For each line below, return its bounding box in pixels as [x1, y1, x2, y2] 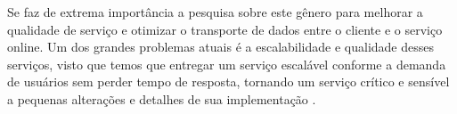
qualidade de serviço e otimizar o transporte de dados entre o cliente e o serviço [7, 20, 443, 38]
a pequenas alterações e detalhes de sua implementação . [7, 89, 316, 108]
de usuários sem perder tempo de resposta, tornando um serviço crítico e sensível [7, 72, 450, 91]
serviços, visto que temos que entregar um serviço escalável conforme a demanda [7, 54, 446, 73]
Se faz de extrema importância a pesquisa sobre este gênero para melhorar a [7, 3, 423, 20]
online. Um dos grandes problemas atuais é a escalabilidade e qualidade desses [7, 37, 434, 56]
